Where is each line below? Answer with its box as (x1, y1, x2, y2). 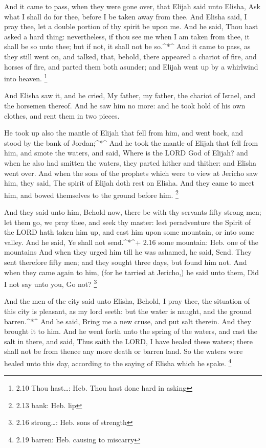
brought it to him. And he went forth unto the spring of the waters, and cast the (4, 326, 258, 337)
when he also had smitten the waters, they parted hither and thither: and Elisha (4, 157, 257, 168)
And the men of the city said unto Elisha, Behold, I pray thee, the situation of (4, 296, 250, 306)
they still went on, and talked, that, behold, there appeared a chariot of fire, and (4, 51, 257, 61)
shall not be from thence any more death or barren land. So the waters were (4, 346, 243, 356)
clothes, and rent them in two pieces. (4, 110, 120, 121)
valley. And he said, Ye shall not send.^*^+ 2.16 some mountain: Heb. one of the (4, 236, 258, 247)
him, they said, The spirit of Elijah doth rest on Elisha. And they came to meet (4, 177, 254, 188)
